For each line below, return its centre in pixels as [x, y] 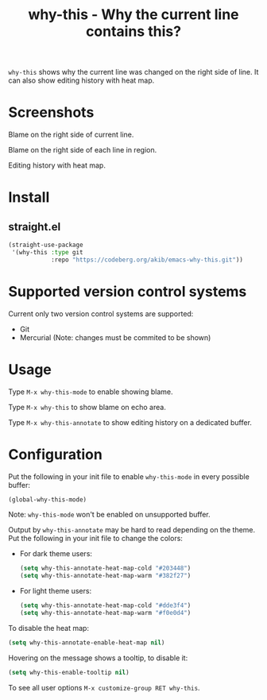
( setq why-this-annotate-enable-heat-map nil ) [87, 642]
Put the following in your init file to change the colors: [95, 539]
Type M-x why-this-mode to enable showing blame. [91, 392]
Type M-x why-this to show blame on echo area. [87, 407]
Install [29, 197]
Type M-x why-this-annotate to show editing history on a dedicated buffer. [130, 422]
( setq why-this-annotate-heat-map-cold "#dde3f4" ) [105, 605]
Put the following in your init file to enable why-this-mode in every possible [129, 476]
